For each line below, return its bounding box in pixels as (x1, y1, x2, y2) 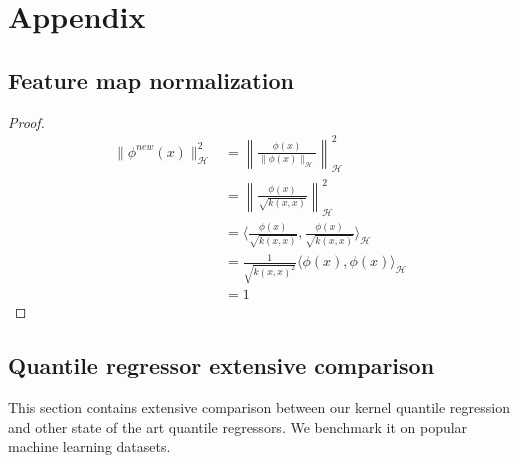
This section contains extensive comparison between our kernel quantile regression (8, 396, 510, 417)
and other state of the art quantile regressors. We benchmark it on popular (8, 416, 468, 437)
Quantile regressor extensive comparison (8, 350, 435, 381)
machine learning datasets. (8, 436, 171, 457)
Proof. (8, 111, 45, 132)
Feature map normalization (8, 64, 294, 95)
